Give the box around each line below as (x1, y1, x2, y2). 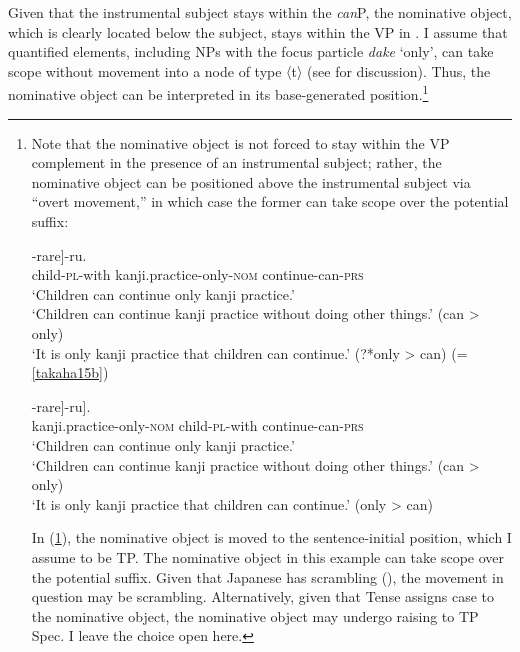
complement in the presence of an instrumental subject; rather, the (31, 152, 442, 173)
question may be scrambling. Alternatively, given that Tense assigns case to (31, 586, 494, 607)
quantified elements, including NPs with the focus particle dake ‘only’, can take (8, 41, 494, 62)
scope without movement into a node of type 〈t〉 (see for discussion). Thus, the (8, 60, 491, 81)
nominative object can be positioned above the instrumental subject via (31, 171, 471, 192)
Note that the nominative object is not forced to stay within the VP (31, 132, 450, 153)
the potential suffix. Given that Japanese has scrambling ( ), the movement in (31, 566, 504, 587)
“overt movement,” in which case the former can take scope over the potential (31, 191, 509, 212)
